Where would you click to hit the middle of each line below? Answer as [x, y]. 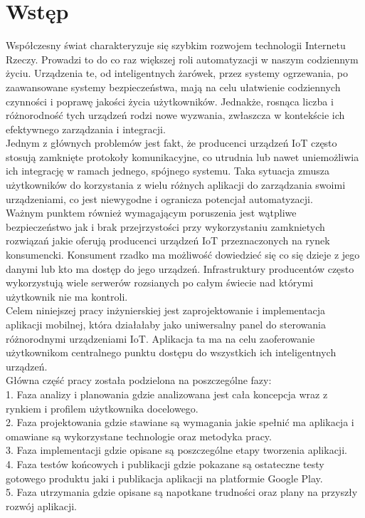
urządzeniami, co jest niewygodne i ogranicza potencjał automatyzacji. [159, 198]
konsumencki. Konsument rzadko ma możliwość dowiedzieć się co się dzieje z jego [183, 255]
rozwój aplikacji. [42, 506]
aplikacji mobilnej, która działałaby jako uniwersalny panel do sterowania [166, 324]
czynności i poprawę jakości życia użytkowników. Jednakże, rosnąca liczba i [170, 101]
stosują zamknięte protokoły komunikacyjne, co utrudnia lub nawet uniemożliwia [182, 156]
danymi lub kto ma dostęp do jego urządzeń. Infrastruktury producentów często [180, 268]
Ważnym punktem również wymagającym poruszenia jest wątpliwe [151, 213]
